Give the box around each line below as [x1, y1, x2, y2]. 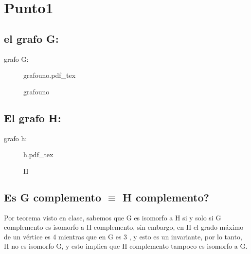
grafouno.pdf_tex [23, 70, 76, 80]
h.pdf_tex [23, 149, 54, 160]
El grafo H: [4, 110, 61, 125]
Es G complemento [4, 189, 101, 204]
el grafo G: [4, 31, 59, 46]
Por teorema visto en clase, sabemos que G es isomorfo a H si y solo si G [4, 212, 221, 222]
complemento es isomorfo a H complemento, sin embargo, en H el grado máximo [4, 222, 244, 232]
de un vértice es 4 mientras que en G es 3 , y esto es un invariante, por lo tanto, [4, 231, 242, 241]
